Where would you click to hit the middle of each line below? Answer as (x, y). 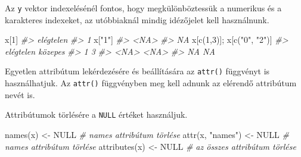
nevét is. (20, 94)
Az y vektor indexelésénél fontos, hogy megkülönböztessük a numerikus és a (143, 8)
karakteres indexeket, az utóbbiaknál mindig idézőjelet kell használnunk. (137, 19)
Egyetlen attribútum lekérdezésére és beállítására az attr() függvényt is (137, 71)
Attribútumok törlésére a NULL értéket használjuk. (96, 114)
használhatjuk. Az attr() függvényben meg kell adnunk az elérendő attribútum (151, 83)
